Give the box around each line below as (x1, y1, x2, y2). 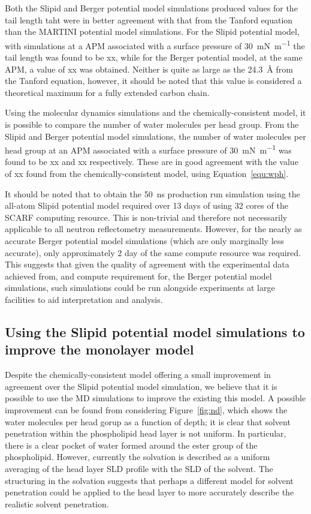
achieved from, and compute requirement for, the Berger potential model (5, 269, 272, 282)
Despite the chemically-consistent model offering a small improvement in (5, 368, 271, 381)
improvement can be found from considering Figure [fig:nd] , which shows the (5, 403, 288, 416)
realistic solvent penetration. (5, 497, 109, 510)
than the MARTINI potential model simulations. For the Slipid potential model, (5, 25, 300, 38)
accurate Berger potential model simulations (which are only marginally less (5, 235, 284, 247)
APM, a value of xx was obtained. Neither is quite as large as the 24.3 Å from (5, 62, 293, 75)
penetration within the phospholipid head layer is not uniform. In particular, (5, 427, 286, 440)
